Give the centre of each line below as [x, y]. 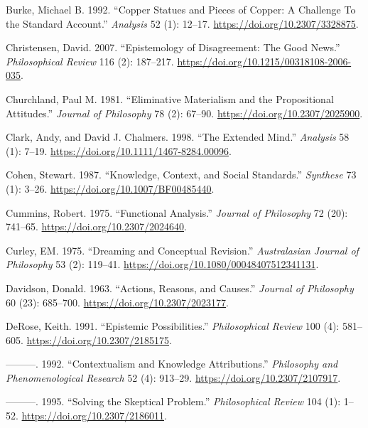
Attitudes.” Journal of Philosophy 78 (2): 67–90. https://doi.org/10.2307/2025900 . [184, 113]
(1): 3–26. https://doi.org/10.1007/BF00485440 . [110, 188]
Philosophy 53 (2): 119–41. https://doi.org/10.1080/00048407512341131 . [162, 264]
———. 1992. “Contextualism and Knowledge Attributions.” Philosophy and [172, 364]
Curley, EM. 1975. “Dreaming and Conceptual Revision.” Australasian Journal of [182, 250]
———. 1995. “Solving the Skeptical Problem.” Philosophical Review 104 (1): [173, 401]
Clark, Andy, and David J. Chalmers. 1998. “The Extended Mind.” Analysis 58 [178, 137]
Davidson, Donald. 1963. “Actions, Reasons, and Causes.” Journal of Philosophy [180, 288]
